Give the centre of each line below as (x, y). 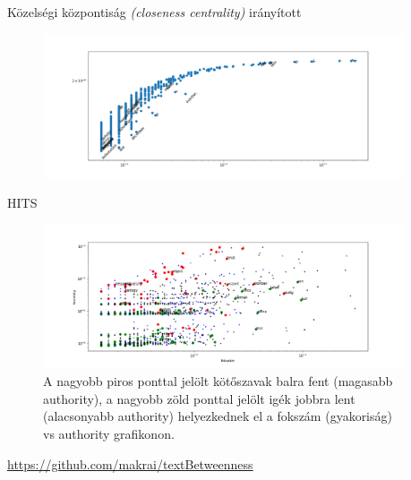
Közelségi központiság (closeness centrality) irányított (154, 12)
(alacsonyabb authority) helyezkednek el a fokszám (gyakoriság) (218, 416)
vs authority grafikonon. (109, 434)
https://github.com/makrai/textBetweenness (130, 463)
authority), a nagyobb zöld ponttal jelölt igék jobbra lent (199, 398)
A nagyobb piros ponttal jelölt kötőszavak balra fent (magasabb (218, 381)
